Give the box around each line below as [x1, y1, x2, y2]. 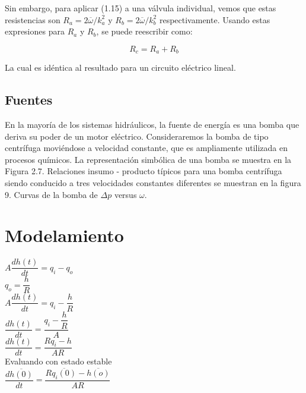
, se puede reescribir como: [96, 25, 193, 37]
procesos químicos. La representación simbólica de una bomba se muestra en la [5, 153, 292, 165]
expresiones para [5, 25, 65, 37]
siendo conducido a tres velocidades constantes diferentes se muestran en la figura [5, 177, 301, 188]
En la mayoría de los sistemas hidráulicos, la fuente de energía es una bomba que [5, 118, 299, 131]
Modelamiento [5, 223, 124, 247]
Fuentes [5, 90, 53, 109]
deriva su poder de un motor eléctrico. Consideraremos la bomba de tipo [5, 130, 269, 142]
